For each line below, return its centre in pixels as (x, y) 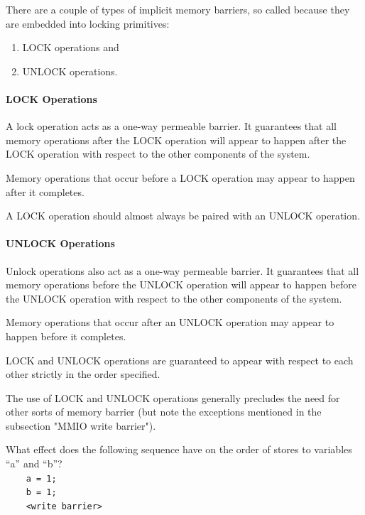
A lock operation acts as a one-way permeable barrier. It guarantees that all (171, 126)
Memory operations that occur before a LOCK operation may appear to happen (180, 177)
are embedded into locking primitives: (88, 23)
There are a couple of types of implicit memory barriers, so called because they (178, 9)
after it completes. (45, 191)
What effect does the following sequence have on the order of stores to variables (179, 449)
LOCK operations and (71, 47)
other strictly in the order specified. (83, 374)
